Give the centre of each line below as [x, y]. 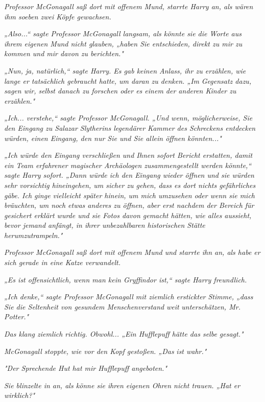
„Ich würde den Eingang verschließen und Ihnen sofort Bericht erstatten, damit [128, 155]
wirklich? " [20, 395]
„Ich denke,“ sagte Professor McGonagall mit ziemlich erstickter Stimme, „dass [129, 297]
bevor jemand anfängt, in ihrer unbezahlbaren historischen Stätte [105, 225]
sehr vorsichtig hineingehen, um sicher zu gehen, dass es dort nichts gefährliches [130, 185]
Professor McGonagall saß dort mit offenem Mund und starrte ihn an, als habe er [132, 252]
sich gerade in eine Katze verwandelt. [62, 262]
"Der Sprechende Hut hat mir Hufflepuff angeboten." [86, 368]
